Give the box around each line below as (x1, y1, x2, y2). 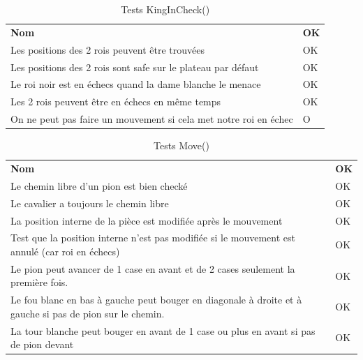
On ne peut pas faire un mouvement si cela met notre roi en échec (10, 112, 293, 126)
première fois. (10, 275, 68, 290)
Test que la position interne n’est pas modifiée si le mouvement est (10, 230, 296, 245)
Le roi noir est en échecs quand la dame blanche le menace (10, 77, 261, 91)
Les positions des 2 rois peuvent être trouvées (10, 42, 205, 57)
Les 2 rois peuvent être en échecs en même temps (10, 94, 221, 109)
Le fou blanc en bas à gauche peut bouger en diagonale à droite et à (10, 292, 302, 307)
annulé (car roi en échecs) (10, 243, 120, 258)
